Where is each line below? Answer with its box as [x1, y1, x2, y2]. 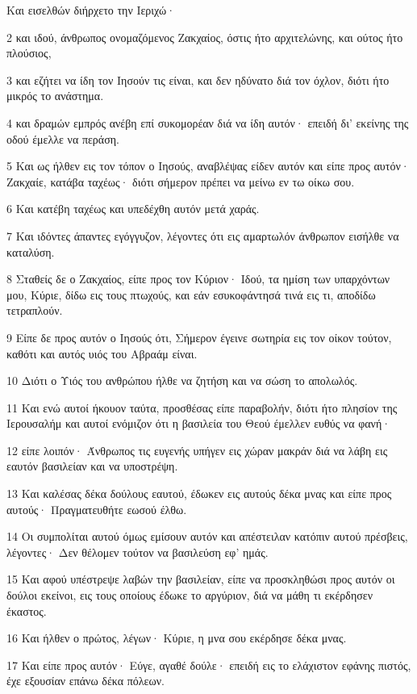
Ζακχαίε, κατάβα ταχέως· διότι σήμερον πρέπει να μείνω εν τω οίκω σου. [6, 173, 355, 190]
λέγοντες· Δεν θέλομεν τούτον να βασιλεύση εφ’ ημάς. [6, 543, 269, 560]
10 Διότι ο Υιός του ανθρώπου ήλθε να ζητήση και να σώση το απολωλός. [6, 372, 358, 389]
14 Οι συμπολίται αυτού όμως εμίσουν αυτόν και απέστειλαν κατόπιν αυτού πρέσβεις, [6, 528, 408, 545]
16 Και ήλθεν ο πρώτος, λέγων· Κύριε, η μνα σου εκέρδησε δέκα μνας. [6, 629, 347, 646]
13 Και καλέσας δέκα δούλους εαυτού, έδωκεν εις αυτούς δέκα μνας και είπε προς [6, 485, 392, 502]
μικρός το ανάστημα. [6, 87, 104, 104]
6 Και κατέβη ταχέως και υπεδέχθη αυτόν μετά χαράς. [6, 200, 260, 217]
